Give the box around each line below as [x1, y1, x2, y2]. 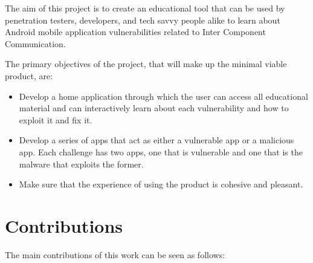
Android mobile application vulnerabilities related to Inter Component [5, 25, 266, 38]
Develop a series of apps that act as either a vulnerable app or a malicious [19, 134, 294, 146]
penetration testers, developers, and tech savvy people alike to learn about [5, 13, 280, 26]
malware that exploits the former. [19, 157, 144, 170]
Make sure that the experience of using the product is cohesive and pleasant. [19, 178, 303, 190]
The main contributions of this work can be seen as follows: [5, 248, 225, 261]
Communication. [5, 37, 66, 50]
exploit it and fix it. [19, 113, 92, 126]
